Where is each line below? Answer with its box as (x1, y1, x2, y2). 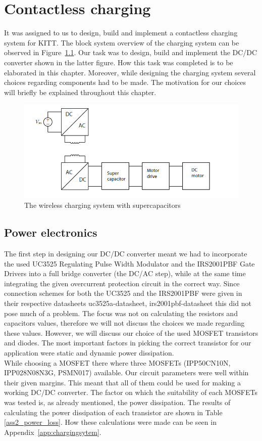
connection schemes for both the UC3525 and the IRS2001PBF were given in (4, 288, 242, 298)
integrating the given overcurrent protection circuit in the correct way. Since (4, 278, 240, 288)
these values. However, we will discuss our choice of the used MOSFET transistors (4, 327, 258, 338)
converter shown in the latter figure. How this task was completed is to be (4, 57, 233, 67)
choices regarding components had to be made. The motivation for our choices (4, 77, 246, 87)
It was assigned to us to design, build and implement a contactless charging (4, 27, 238, 38)
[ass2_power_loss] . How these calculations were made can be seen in (4, 417, 217, 427)
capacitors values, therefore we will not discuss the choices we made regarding (4, 318, 245, 328)
